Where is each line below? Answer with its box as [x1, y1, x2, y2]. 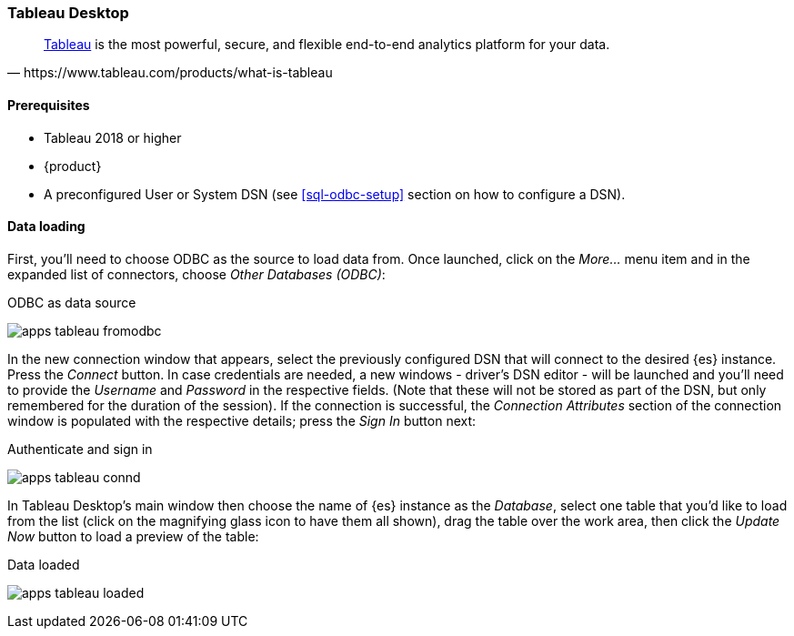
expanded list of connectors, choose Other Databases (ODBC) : [7, 266, 386, 282]
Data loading [7, 218, 85, 235]
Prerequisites [7, 96, 90, 113]
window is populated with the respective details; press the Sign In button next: [7, 412, 477, 429]
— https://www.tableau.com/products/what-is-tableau [7, 65, 333, 81]
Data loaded [7, 556, 80, 572]
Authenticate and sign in [7, 440, 153, 457]
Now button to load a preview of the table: [7, 528, 259, 544]
